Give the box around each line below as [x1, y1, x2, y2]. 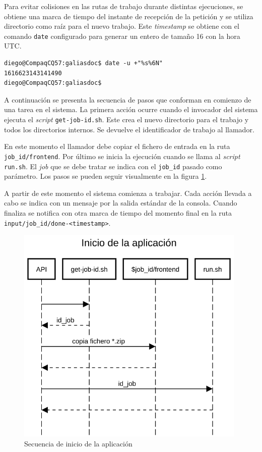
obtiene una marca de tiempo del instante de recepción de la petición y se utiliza [4, 11, 253, 21]
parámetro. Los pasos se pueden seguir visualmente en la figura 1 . [4, 171, 207, 181]
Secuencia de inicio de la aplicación [24, 438, 133, 448]
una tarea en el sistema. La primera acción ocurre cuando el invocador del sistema [4, 104, 258, 115]
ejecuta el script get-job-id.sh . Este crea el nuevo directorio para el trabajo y [4, 114, 249, 124]
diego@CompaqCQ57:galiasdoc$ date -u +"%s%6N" [4, 60, 163, 67]
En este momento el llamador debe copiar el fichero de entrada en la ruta [4, 141, 230, 152]
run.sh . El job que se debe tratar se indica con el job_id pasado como [4, 161, 222, 171]
